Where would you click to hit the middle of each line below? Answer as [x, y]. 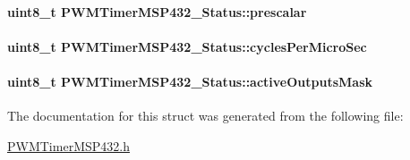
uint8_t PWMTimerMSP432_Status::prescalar [157, 11]
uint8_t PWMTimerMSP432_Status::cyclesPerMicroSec [187, 46]
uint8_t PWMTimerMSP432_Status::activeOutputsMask [190, 81]
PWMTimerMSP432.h [68, 145]
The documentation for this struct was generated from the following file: [205, 116]
